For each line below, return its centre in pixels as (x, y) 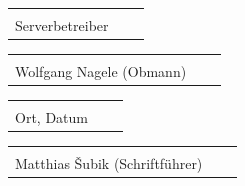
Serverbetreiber (62, 25)
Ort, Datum (51, 117)
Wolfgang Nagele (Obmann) (101, 71)
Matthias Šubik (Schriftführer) (109, 163)
